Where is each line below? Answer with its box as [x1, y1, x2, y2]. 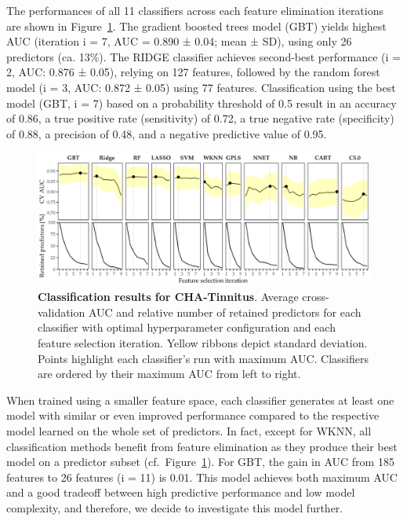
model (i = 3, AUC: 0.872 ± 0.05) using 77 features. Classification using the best [6, 79, 396, 95]
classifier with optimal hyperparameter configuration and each [38, 319, 336, 336]
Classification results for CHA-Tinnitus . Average [38, 288, 299, 305]
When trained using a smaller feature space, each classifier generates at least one [6, 391, 394, 408]
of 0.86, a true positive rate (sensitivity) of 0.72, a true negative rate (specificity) [6, 110, 394, 127]
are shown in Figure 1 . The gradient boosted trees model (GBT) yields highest [6, 17, 387, 34]
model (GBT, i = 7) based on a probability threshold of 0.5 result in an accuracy [6, 94, 397, 111]
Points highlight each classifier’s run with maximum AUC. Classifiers [38, 350, 369, 366]
